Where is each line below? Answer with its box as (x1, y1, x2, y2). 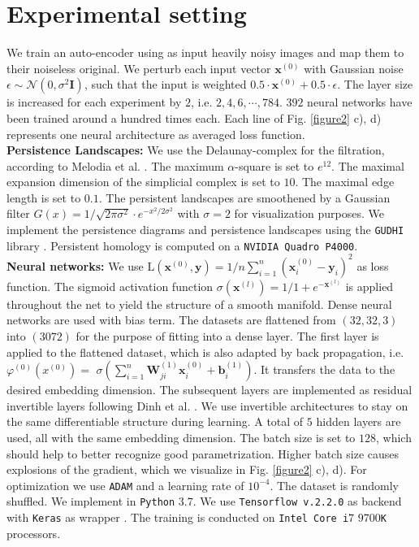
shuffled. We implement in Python (6, 493, 175, 510)
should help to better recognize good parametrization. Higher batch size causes (6, 445, 400, 462)
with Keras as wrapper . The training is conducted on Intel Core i (6, 509, 349, 526)
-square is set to (235, 157, 314, 174)
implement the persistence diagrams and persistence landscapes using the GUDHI (6, 221, 404, 238)
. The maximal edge (295, 173, 395, 190)
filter (6, 205, 30, 222)
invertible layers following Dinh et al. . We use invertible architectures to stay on (6, 397, 408, 414)
